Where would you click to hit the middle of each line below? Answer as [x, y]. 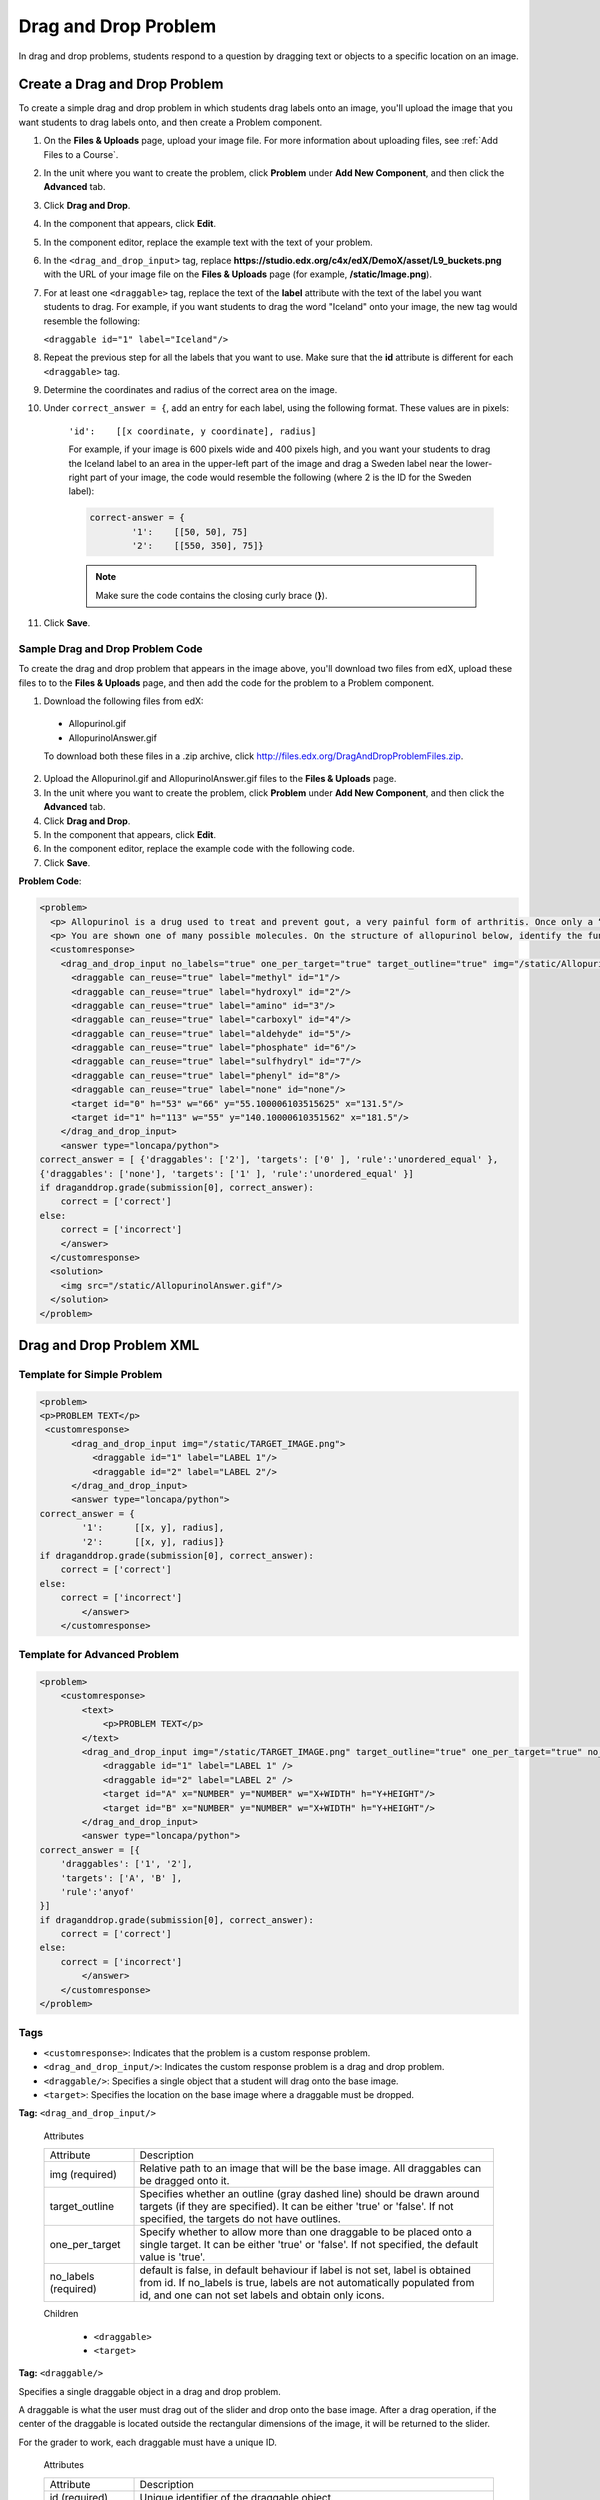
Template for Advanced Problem [99, 1655]
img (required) [83, 2175]
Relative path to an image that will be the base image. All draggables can [310, 2168]
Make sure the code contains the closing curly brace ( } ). [211, 595]
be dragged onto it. [184, 2181]
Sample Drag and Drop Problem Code [111, 648]
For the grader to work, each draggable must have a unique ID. [147, 2442]
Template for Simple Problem [90, 1374]
